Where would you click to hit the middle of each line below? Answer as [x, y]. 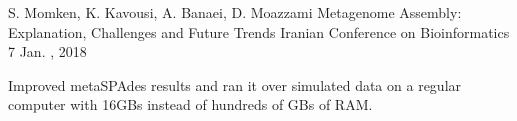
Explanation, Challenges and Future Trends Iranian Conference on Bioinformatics [259, 31]
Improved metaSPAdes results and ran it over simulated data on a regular [235, 84]
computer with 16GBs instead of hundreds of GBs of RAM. [190, 104]
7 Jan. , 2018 [47, 51]
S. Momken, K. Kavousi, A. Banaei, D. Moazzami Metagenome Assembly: [235, 12]
